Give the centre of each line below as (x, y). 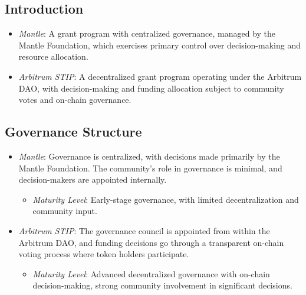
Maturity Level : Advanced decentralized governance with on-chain (151, 273)
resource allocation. (53, 56)
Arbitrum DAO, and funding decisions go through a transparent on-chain (151, 242)
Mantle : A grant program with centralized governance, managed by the (147, 33)
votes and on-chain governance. (75, 100)
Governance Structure (73, 132)
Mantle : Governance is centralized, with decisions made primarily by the (149, 156)
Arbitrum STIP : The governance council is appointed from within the (144, 230)
